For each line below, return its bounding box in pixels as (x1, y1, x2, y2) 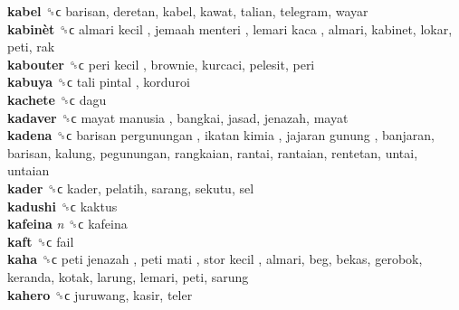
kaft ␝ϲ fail (7, 231, 74, 250)
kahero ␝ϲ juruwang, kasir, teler (7, 285, 193, 304)
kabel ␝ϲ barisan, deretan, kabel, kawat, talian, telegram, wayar (7, 2, 368, 20)
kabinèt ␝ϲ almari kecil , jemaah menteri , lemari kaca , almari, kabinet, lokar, (7, 19, 453, 38)
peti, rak (7, 37, 55, 56)
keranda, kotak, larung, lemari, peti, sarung (7, 267, 249, 286)
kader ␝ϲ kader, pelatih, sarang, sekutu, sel (7, 178, 254, 197)
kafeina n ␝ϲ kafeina (7, 214, 128, 233)
